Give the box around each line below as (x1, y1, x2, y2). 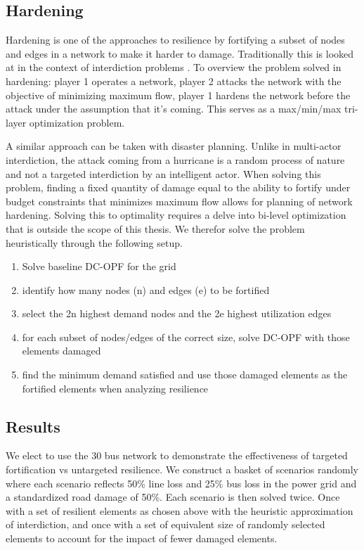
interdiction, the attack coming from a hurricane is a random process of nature (6, 152, 345, 167)
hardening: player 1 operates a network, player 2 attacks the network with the (6, 73, 342, 88)
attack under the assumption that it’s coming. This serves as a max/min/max (6, 101, 342, 116)
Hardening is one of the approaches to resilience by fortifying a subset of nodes (6, 32, 345, 47)
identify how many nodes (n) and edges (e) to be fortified (22, 282, 270, 297)
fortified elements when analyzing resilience (22, 380, 209, 395)
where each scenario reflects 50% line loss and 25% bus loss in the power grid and (6, 475, 357, 490)
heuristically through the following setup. (6, 235, 183, 250)
